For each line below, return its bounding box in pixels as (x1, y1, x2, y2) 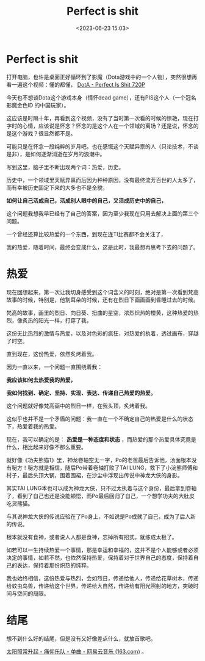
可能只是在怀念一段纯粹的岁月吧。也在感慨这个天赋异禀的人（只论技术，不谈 (6, 142, 199, 150)
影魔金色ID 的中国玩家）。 (6, 101, 70, 109)
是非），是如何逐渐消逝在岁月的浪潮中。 (6, 150, 106, 157)
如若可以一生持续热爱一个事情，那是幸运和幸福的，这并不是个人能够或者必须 (6, 546, 199, 554)
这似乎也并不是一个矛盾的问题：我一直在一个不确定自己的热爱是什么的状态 (6, 415, 193, 422)
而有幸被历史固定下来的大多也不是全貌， (6, 184, 108, 191)
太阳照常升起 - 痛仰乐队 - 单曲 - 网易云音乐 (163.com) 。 (6, 648, 148, 655)
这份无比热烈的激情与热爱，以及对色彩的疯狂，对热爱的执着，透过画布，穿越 (6, 330, 199, 337)
